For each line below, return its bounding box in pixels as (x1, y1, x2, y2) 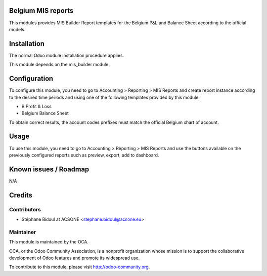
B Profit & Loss (21, 103, 52, 109)
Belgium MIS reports (9, 6, 74, 15)
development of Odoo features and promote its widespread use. (9, 255, 140, 261)
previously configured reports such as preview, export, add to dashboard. (9, 152, 159, 158)
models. (9, 26, 26, 32)
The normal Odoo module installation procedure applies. (9, 52, 124, 58)
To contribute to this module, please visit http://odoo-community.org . (9, 264, 150, 270)
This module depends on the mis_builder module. (9, 62, 110, 68)
